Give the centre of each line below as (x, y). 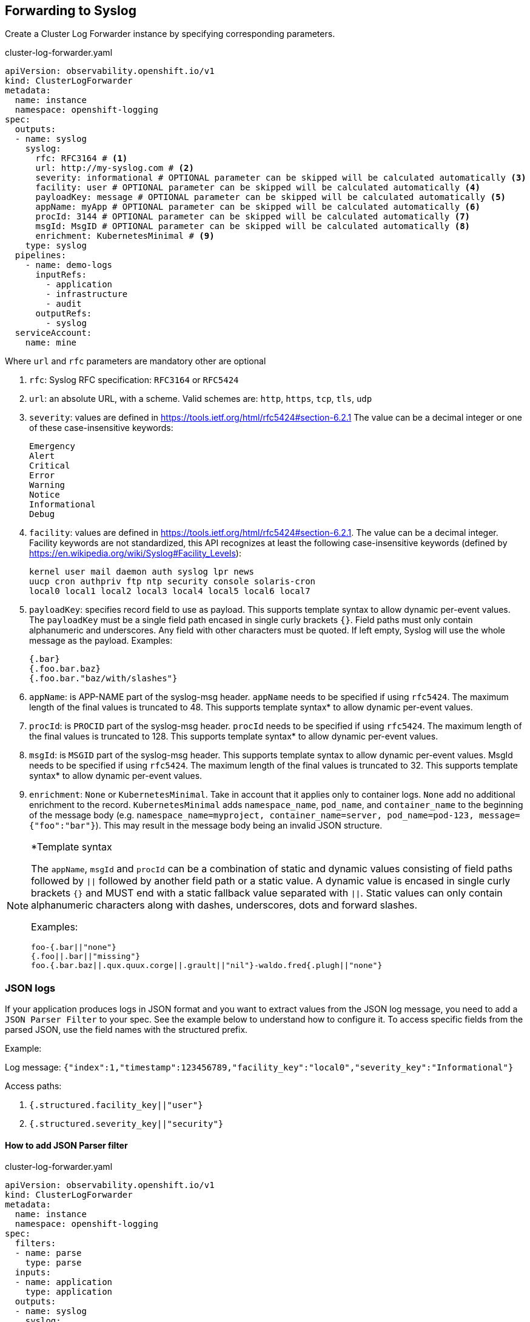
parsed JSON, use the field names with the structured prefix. (126, 1030)
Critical (50, 466)
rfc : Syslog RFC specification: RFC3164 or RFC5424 (134, 380)
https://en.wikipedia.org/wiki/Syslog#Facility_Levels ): (135, 553)
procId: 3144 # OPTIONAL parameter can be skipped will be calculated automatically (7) (253, 217)
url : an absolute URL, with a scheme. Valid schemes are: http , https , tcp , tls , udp (201, 399)
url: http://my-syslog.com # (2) (115, 168)
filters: (35, 1244)
